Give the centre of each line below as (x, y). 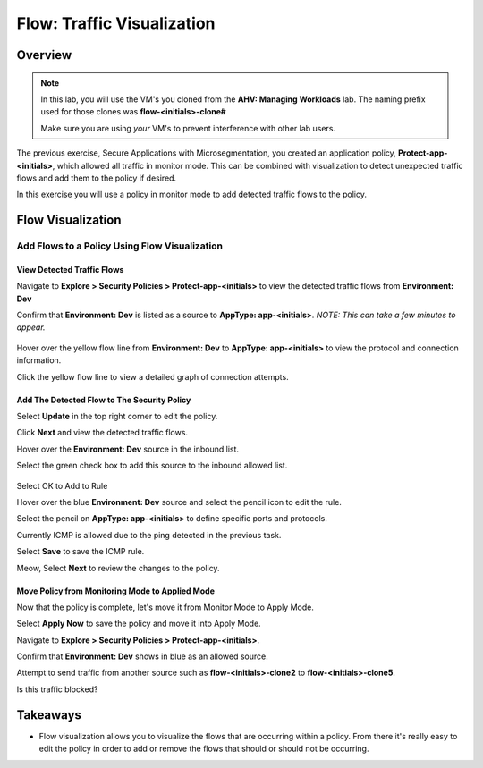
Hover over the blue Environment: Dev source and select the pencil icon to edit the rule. (179, 502)
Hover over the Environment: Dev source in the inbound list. (128, 449)
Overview (44, 55)
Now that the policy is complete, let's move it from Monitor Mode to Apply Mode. (165, 607)
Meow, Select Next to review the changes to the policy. (118, 568)
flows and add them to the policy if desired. (97, 178)
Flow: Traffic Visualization (116, 23)
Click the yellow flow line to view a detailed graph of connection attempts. (153, 376)
